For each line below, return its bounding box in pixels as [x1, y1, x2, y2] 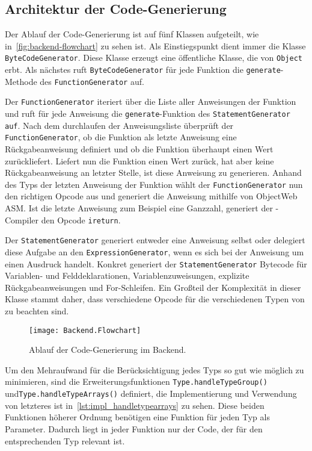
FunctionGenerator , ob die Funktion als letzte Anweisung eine [5, 131, 237, 143]
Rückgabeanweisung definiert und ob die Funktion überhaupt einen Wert [5, 142, 274, 155]
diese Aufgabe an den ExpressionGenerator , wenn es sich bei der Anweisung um [5, 245, 304, 258]
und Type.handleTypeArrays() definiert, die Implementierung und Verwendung [5, 387, 297, 400]
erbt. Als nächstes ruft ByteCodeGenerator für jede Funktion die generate [5, 63, 281, 76]
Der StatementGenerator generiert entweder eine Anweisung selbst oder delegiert [5, 234, 305, 246]
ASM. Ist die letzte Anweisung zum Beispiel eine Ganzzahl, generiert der [5, 202, 273, 214]
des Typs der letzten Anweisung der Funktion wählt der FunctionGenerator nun [5, 178, 303, 190]
